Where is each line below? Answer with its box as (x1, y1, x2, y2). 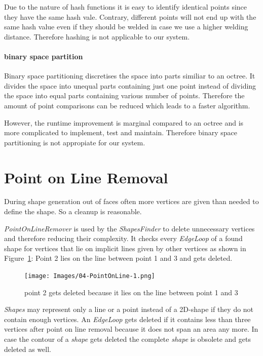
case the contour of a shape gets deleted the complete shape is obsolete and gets (4, 334, 251, 344)
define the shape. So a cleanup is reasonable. (4, 206, 142, 217)
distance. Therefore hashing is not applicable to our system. (4, 31, 190, 42)
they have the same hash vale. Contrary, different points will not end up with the (4, 11, 256, 22)
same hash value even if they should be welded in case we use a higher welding (4, 21, 248, 32)
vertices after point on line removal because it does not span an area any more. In (4, 324, 258, 334)
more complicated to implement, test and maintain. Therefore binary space (4, 127, 237, 138)
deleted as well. (4, 343, 52, 354)
